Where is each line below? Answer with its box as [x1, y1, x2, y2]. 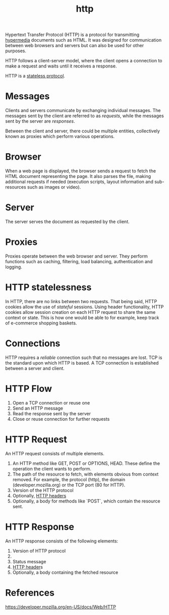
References [5, 587, 54, 598]
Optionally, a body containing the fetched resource [12, 569, 119, 575]
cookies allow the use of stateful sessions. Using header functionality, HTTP [5, 304, 164, 310]
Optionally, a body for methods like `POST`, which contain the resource [12, 498, 160, 504]
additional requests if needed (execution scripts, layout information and [5, 178, 154, 185]
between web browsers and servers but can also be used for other [5, 43, 144, 49]
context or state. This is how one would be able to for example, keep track [5, 314, 159, 320]
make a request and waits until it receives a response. [5, 63, 117, 69]
